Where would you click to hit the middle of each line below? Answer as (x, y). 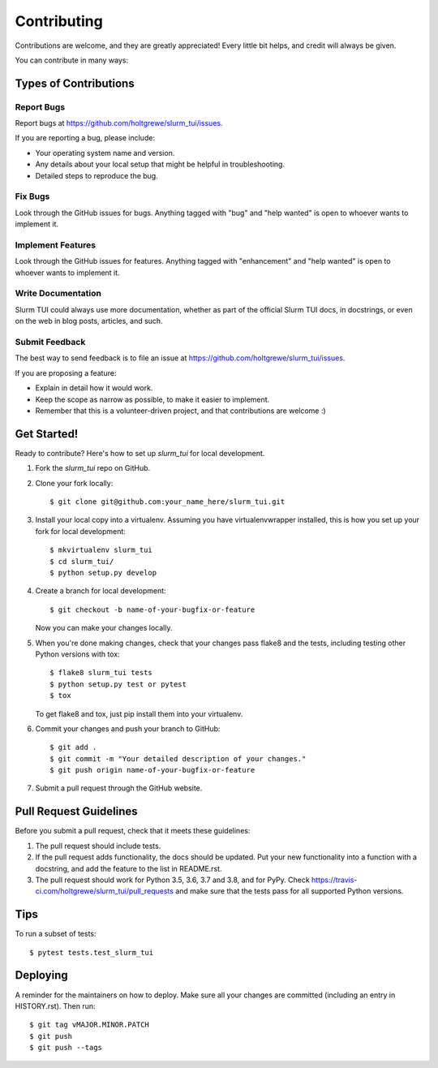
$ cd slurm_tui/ (82, 561)
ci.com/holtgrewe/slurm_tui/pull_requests (105, 891)
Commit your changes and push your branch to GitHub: (128, 728)
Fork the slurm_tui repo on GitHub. (93, 468)
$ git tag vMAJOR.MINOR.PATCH (90, 1025)
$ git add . (73, 747)
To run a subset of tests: (56, 934)
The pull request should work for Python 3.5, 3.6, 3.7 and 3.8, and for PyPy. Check (172, 880)
